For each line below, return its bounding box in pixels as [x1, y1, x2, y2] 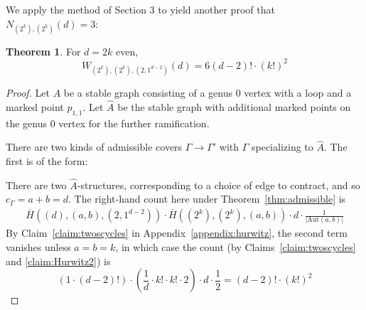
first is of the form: [6, 154, 88, 169]
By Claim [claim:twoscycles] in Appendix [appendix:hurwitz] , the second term [6, 225, 348, 240]
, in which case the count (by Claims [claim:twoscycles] [115, 240, 356, 255]
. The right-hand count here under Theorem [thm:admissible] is [68, 191, 346, 206]
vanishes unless [6, 240, 71, 255]
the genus [6, 115, 48, 130]
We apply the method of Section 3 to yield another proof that [6, 2, 275, 16]
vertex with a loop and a [244, 85, 352, 100]
